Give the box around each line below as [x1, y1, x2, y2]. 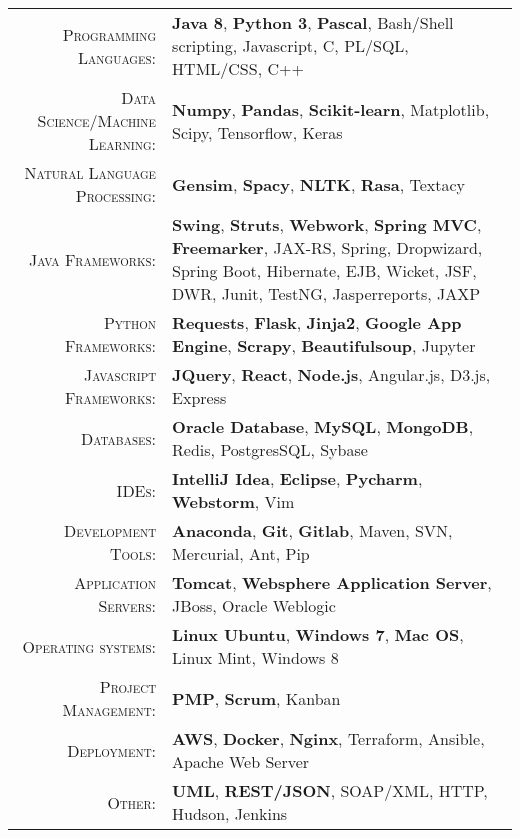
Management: [62, 698, 157, 721]
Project [99, 675, 157, 698]
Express [172, 386, 227, 409]
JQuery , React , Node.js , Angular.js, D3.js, [172, 363, 491, 386]
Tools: [109, 542, 157, 565]
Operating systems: [22, 634, 157, 658]
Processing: [75, 184, 157, 207]
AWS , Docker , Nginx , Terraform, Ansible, [172, 727, 485, 750]
